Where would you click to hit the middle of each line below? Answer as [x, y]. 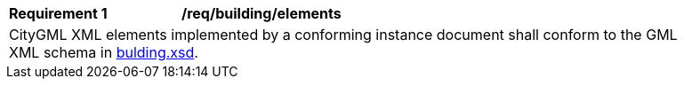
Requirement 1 [58, 13]
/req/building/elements [262, 13]
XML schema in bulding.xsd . [104, 52]
